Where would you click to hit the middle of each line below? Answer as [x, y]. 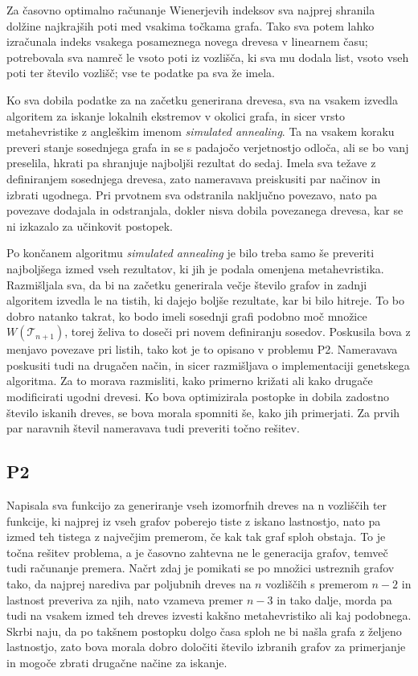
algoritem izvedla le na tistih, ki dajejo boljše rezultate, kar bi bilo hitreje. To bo [206, 300]
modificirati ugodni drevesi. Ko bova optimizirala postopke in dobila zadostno [198, 397]
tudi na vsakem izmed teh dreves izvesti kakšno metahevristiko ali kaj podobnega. [209, 615]
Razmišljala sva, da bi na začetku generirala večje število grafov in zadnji [187, 284]
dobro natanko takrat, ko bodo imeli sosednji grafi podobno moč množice [187, 315]
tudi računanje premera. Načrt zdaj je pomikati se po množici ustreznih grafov [201, 568]
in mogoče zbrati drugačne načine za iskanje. [117, 662]
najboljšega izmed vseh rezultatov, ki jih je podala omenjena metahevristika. [195, 268]
